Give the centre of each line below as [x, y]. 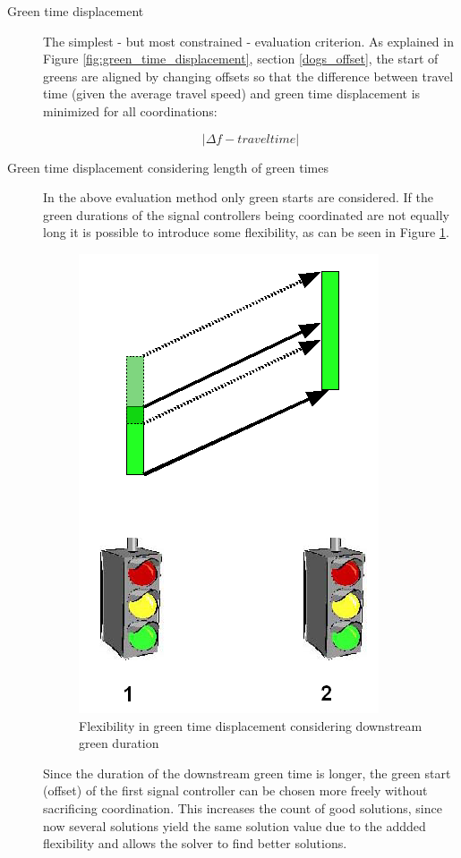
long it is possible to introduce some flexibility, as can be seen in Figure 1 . [246, 232]
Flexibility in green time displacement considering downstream [251, 725]
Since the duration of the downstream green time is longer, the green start [247, 773]
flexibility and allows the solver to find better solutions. [195, 843]
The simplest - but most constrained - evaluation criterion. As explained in [248, 41]
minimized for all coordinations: [130, 110]
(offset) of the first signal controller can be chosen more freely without [235, 790]
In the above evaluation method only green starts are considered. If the [238, 197]
